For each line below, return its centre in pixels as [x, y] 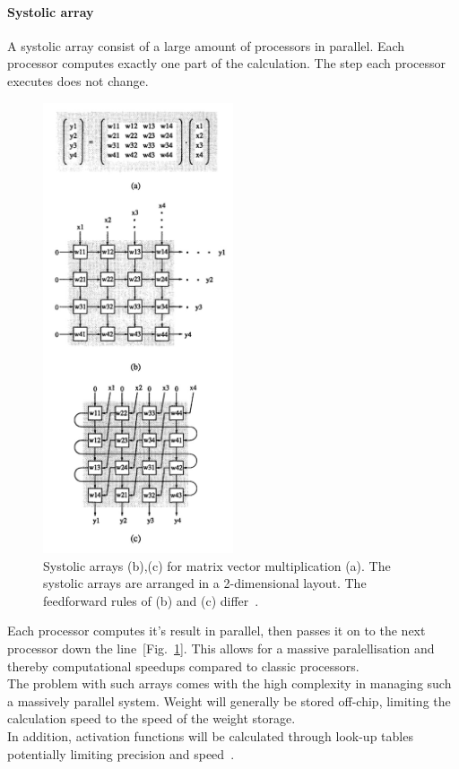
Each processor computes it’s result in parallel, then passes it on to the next [217, 631]
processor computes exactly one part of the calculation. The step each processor [227, 63]
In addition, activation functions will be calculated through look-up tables [210, 736]
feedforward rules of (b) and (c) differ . [151, 600]
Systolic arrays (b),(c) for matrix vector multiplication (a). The [217, 565]
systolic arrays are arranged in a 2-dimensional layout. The [205, 583]
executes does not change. [78, 80]
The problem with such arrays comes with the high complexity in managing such [229, 683]
